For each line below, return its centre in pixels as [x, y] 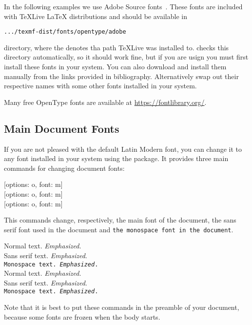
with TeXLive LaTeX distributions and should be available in [96, 16]
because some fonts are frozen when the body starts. [82, 316]
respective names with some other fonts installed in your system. [100, 86]
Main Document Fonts [62, 128]
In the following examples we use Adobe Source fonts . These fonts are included [123, 6]
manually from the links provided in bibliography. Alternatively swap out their [121, 76]
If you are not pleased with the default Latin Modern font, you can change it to [123, 149]
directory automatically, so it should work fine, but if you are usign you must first [126, 57]
